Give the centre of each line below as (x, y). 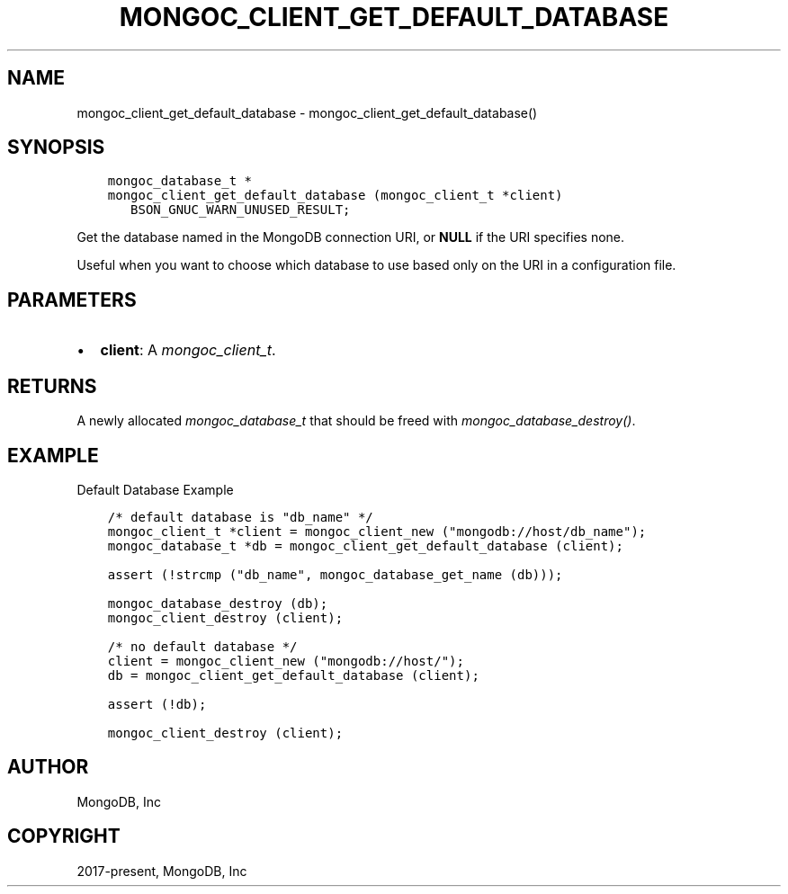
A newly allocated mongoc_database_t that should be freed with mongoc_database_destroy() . (356, 421)
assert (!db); (157, 704)
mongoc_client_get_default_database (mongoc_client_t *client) (335, 196)
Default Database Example (155, 489)
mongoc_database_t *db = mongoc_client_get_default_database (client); (365, 545)
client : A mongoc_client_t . (188, 350)
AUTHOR (48, 767)
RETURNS (52, 386)
